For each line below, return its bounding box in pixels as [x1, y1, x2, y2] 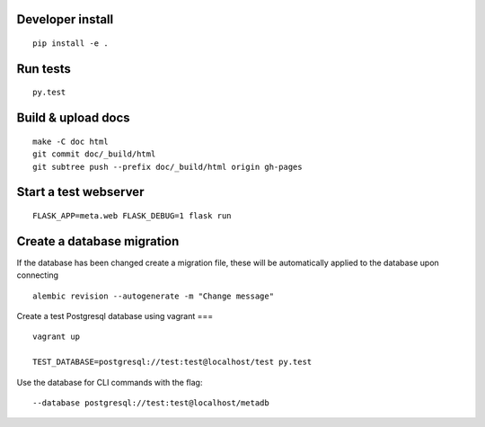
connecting [16, 270, 58, 280]
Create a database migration [16, 234, 180, 249]
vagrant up [32, 332, 81, 342]
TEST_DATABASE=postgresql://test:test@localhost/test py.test [32, 357, 313, 368]
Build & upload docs [16, 111, 130, 126]
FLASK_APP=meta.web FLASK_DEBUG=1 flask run [32, 211, 233, 221]
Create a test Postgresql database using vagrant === [16, 311, 214, 322]
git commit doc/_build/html [32, 149, 156, 159]
